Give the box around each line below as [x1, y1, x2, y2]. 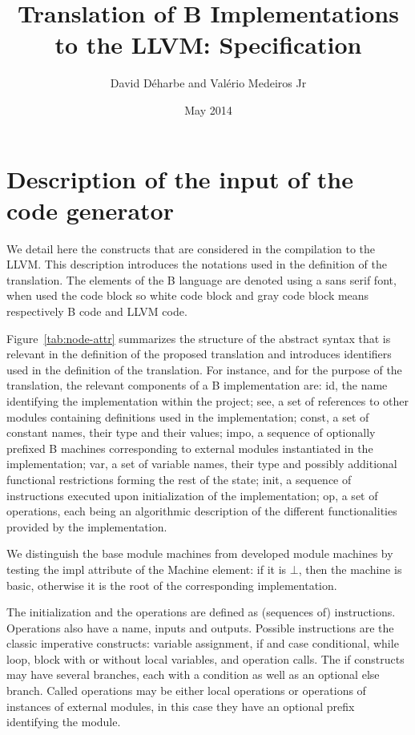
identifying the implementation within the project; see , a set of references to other [6, 392, 409, 409]
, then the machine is [298, 560, 402, 577]
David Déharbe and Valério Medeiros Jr [110, 75, 307, 91]
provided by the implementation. [6, 518, 167, 535]
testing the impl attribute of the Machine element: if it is [6, 560, 287, 577]
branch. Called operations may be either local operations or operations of [6, 682, 366, 699]
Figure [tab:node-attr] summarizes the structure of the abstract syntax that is [6, 329, 391, 346]
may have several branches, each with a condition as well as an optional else [6, 666, 380, 683]
